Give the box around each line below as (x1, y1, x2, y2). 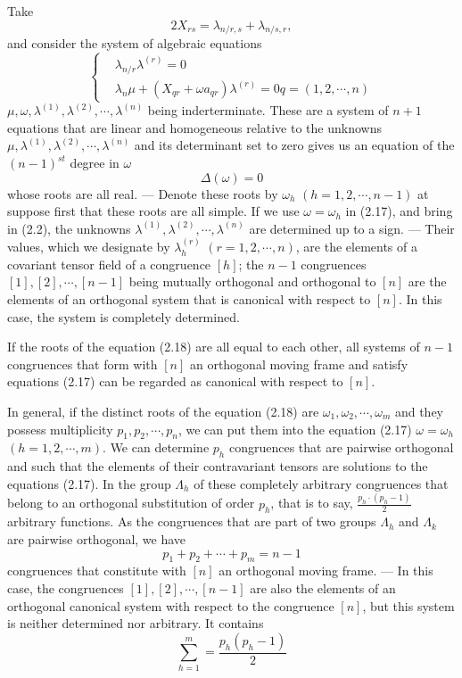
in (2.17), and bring (345, 202, 453, 220)
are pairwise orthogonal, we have (7, 530, 186, 549)
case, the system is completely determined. (7, 307, 240, 326)
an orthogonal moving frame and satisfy (189, 354, 408, 373)
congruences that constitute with (7, 561, 186, 580)
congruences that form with (7, 354, 158, 373)
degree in (70, 153, 120, 172)
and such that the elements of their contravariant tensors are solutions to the (7, 457, 428, 475)
